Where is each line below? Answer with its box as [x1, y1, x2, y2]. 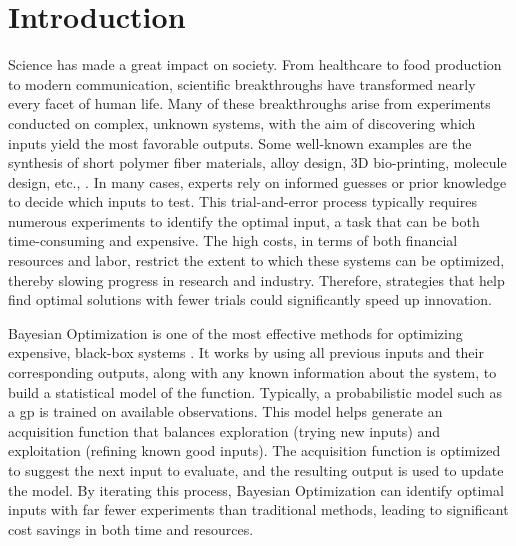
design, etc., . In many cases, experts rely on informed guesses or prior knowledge [8, 171, 507, 192]
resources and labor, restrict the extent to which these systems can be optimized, [8, 250, 505, 271]
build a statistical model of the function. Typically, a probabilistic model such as [8, 381, 502, 402]
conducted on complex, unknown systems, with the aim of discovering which [8, 112, 476, 133]
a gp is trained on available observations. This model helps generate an [8, 401, 443, 422]
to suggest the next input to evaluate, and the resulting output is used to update [8, 460, 504, 480]
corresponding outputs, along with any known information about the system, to [8, 362, 497, 383]
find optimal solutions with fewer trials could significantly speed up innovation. [8, 289, 492, 310]
